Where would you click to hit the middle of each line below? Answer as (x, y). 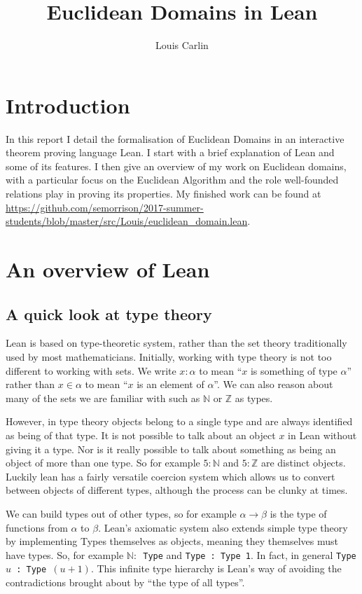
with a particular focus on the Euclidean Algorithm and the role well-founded (172, 180)
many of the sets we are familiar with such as (103, 398)
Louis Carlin (182, 45)
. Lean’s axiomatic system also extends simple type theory (223, 527)
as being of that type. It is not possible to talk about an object (141, 435)
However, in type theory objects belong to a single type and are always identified (179, 421)
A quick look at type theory (109, 313)
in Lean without (322, 435)
